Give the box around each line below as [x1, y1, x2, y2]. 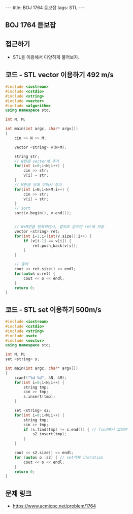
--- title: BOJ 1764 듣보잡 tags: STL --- [5, 5, 85, 11]
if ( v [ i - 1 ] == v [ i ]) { [23, 238, 72, 243]
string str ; [14, 154, 40, 159]
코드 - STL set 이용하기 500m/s [5, 305, 102, 314]
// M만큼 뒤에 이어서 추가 [14, 182, 62, 187]
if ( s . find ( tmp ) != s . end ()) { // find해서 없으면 [23, 427, 128, 432]
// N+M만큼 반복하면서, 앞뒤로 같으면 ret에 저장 [14, 224, 105, 230]
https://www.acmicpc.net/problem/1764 [12, 503, 96, 509]
